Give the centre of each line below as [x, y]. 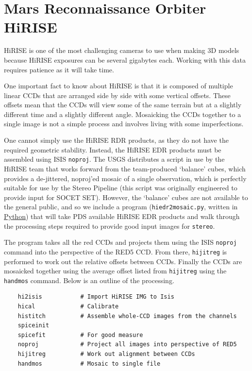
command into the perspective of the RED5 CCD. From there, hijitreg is [116, 251]
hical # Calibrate [68, 306]
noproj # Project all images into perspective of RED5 [127, 345]
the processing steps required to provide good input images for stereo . [109, 226]
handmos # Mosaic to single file [89, 363]
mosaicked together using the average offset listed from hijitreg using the [115, 271]
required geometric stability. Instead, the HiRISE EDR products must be [113, 149]
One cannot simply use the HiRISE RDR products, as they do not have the [116, 140]
